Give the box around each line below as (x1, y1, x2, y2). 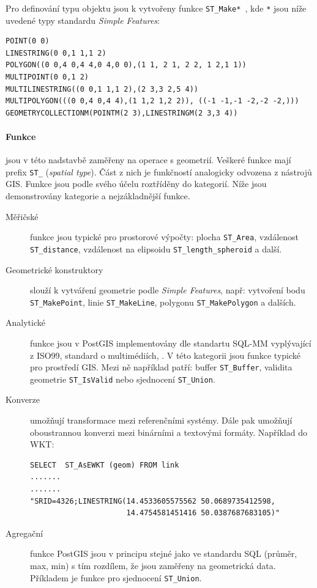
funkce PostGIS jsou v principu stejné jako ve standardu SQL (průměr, (30, 547, 297, 560)
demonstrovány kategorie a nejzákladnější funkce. (6, 189, 190, 202)
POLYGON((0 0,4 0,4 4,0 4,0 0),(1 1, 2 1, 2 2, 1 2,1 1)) (6, 61, 247, 70)
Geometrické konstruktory (6, 263, 103, 276)
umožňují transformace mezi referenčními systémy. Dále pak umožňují (30, 414, 293, 427)
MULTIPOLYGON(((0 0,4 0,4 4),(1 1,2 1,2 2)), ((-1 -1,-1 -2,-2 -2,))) (6, 97, 299, 106)
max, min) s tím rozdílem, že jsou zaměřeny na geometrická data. (30, 559, 276, 572)
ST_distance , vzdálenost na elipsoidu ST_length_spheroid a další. (30, 242, 282, 255)
